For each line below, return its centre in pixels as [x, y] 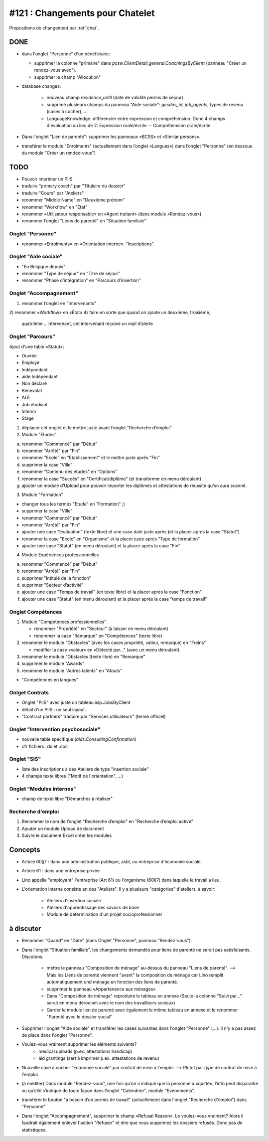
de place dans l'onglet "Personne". [57, 1035]
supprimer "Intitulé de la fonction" [57, 578]
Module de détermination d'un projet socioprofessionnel [104, 914]
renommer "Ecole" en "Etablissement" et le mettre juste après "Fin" [91, 458]
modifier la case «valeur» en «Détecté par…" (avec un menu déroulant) [107, 650]
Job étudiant [35, 404]
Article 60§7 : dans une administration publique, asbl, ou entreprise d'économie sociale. [112, 862]
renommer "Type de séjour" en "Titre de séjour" [71, 274]
